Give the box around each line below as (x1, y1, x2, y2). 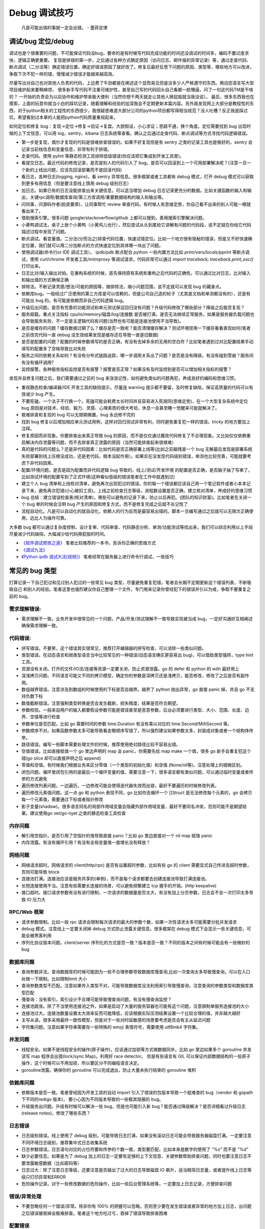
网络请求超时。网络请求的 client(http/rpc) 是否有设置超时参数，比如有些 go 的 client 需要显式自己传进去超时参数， (21, 862, 252, 868)
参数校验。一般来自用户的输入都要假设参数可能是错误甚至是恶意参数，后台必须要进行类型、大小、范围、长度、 (21, 707, 245, 713)
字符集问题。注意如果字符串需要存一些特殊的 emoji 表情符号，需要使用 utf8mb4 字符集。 (21, 1024, 201, 1030)
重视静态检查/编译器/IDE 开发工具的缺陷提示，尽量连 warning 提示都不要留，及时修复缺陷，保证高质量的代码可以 (21, 384, 249, 390)
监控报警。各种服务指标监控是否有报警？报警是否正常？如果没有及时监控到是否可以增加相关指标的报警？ (21, 366, 232, 372)
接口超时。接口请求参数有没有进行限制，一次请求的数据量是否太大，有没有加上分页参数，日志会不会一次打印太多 (21, 890, 249, 896)
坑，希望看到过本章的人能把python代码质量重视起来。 (9, 114, 118, 120)
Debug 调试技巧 (9, 7, 74, 18)
